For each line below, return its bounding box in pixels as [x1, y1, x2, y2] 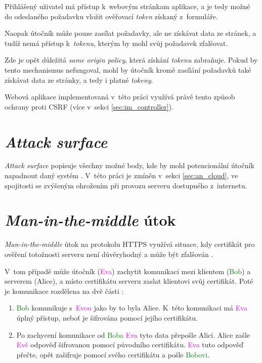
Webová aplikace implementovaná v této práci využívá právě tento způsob [5, 91, 235, 102]
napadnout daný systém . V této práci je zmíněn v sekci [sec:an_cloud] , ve [5, 170, 238, 181]
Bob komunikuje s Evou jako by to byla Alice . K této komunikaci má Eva [16, 302, 247, 313]
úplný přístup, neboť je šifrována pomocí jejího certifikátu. [16, 312, 198, 323]
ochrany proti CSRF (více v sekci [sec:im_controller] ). [5, 101, 173, 112]
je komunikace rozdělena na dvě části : [5, 285, 124, 296]
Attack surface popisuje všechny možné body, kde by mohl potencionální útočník [5, 160, 254, 171]
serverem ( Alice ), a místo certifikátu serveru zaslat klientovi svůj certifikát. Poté [5, 276, 253, 286]
